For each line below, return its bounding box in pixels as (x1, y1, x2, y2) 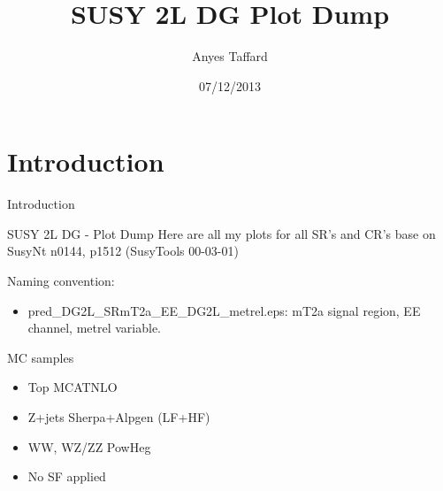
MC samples (7, 348, 74, 366)
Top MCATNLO (27, 378, 118, 396)
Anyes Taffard (192, 47, 268, 65)
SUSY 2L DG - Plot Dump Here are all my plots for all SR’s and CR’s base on (7, 224, 436, 242)
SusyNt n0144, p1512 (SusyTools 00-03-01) (7, 242, 239, 260)
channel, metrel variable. (27, 318, 161, 337)
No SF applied (27, 467, 106, 486)
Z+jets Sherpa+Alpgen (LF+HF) (27, 408, 210, 426)
